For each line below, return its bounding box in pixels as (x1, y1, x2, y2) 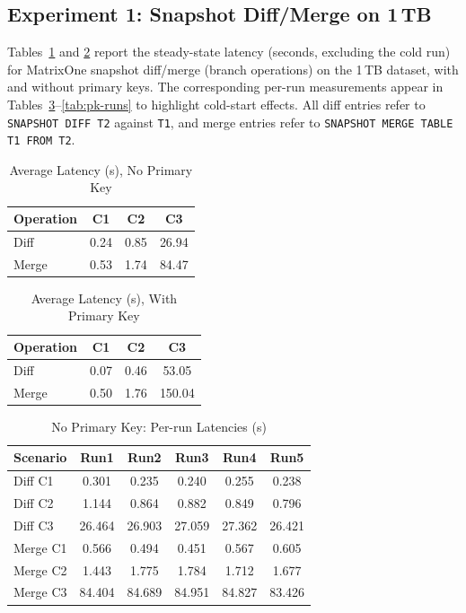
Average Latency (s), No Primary (9, 160, 193, 179)
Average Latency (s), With (31, 288, 178, 307)
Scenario (13, 448, 67, 467)
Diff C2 (13, 494, 54, 512)
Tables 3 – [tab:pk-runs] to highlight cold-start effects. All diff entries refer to (7, 94, 426, 113)
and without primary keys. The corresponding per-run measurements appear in (7, 77, 444, 96)
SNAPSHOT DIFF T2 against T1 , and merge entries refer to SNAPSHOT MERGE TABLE (7, 112, 453, 131)
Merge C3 (13, 582, 67, 601)
